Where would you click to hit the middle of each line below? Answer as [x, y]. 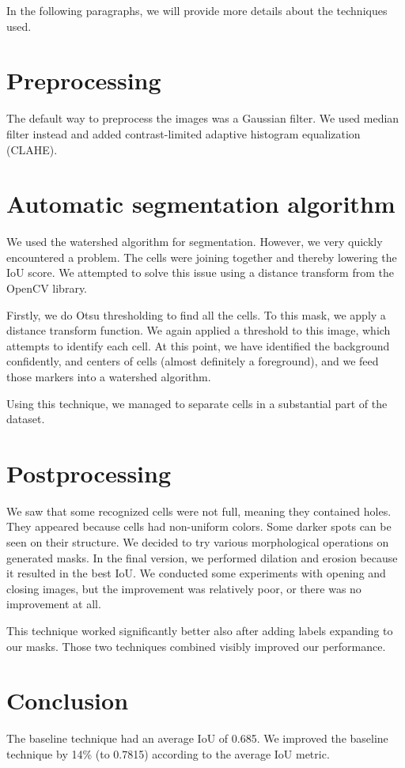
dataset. [26, 419]
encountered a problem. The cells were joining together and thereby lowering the [202, 257]
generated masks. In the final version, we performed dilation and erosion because [202, 557]
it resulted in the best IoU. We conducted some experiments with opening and [196, 573]
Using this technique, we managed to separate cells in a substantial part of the [197, 403]
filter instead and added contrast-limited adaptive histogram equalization [184, 133]
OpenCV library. [47, 288]
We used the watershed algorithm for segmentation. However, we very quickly [195, 242]
